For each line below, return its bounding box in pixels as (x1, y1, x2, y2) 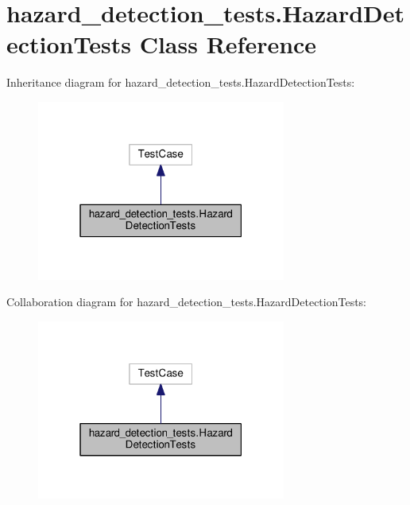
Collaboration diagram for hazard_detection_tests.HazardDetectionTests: (6, 293, 366, 310)
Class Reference (139, 28, 317, 60)
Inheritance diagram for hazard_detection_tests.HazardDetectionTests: (6, 74, 355, 91)
